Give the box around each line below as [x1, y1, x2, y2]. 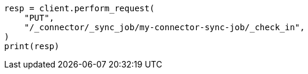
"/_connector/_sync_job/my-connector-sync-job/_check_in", [24, 22, 305, 32]
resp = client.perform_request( [4, 4, 155, 13]
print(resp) [4, 41, 59, 51]
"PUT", [24, 13, 55, 22]
